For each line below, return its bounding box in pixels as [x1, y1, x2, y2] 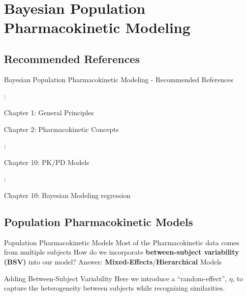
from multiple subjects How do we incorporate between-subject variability [4, 247, 239, 257]
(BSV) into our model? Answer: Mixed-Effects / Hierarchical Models [4, 256, 222, 266]
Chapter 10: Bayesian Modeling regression [4, 190, 131, 200]
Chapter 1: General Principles [4, 107, 94, 117]
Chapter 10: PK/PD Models [4, 157, 89, 167]
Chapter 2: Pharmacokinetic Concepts [4, 124, 119, 134]
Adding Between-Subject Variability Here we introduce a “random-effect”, [4, 273, 227, 283]
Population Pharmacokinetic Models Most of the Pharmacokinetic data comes [4, 237, 240, 247]
